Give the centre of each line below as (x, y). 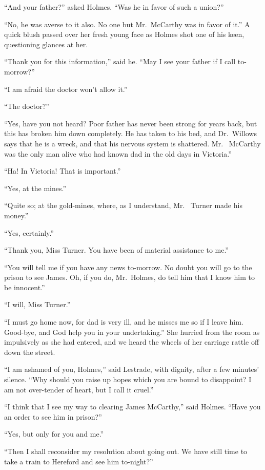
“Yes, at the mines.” (35, 188)
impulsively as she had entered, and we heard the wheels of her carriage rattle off (132, 342)
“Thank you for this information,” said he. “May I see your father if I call (120, 61)
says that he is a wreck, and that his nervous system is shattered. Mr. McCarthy (132, 143)
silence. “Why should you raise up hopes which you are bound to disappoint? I (128, 379)
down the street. (30, 352)
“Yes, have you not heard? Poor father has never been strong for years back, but (131, 123)
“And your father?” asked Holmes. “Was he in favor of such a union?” (114, 7)
